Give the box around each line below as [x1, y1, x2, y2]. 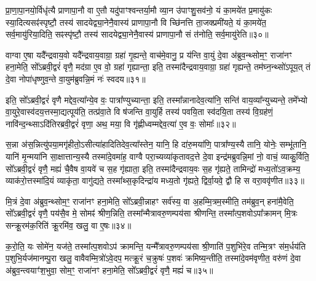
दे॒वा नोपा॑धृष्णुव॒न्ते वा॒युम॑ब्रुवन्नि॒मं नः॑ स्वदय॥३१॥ [6, 72, 146, 85]
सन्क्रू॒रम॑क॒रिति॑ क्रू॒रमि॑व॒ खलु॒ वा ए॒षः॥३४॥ [6, 218, 132, 231]
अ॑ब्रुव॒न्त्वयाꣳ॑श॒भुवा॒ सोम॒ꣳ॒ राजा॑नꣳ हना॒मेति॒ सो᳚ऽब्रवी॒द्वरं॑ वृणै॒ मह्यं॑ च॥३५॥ [6, 263, 213, 276]
